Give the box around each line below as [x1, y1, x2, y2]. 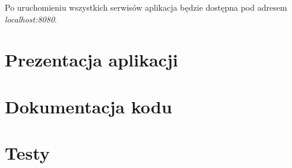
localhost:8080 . [5, 12, 57, 25]
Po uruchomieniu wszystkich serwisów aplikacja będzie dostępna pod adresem [5, 1, 287, 13]
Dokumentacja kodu [5, 94, 172, 118]
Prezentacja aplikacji [5, 47, 178, 72]
